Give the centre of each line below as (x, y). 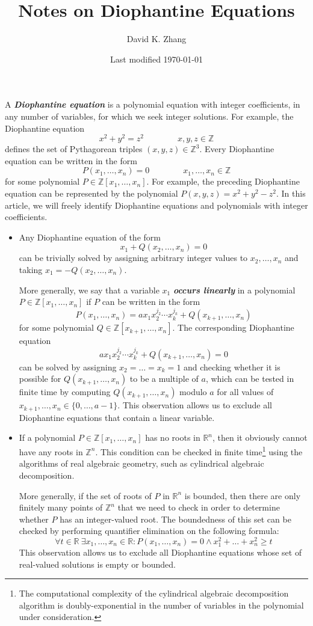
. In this (291, 193)
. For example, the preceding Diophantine (223, 181)
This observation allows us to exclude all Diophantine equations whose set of (160, 552)
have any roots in (51, 451)
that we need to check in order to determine (199, 507)
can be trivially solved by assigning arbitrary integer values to (133, 258)
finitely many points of (61, 507)
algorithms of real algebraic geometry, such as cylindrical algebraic (141, 463)
